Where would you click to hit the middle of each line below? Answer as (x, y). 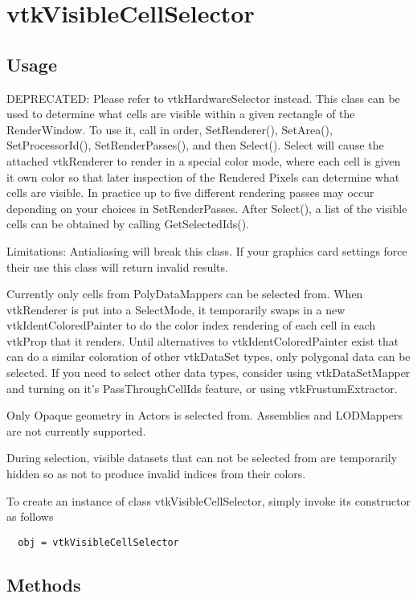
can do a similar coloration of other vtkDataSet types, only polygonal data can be (208, 356)
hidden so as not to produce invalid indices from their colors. (156, 474)
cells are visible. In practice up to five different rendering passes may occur (190, 193)
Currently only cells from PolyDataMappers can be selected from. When (185, 294)
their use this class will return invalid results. (117, 266)
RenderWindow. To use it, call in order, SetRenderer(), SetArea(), (170, 129)
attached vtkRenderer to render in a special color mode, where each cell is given (204, 160)
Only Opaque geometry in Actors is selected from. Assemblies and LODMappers (204, 415)
